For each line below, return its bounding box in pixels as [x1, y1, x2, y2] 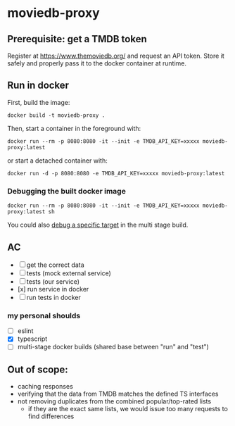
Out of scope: [7, 363, 68, 375]
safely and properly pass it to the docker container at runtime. [7, 59, 187, 68]
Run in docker [7, 80, 69, 92]
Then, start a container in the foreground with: [7, 124, 141, 132]
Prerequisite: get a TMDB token [7, 33, 148, 45]
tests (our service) [26, 277, 80, 286]
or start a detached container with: [7, 156, 108, 165]
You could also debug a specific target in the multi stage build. [7, 220, 189, 230]
